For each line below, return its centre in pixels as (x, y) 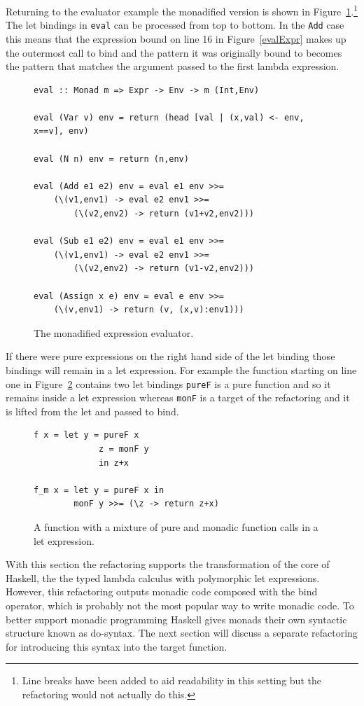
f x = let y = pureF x (86, 435)
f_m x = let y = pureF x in (99, 490)
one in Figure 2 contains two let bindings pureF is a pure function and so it (168, 383)
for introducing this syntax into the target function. (117, 646)
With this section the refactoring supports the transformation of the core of (168, 564)
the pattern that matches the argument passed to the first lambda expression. (173, 66)
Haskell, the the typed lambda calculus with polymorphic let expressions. (163, 577)
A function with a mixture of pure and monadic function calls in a (176, 527)
